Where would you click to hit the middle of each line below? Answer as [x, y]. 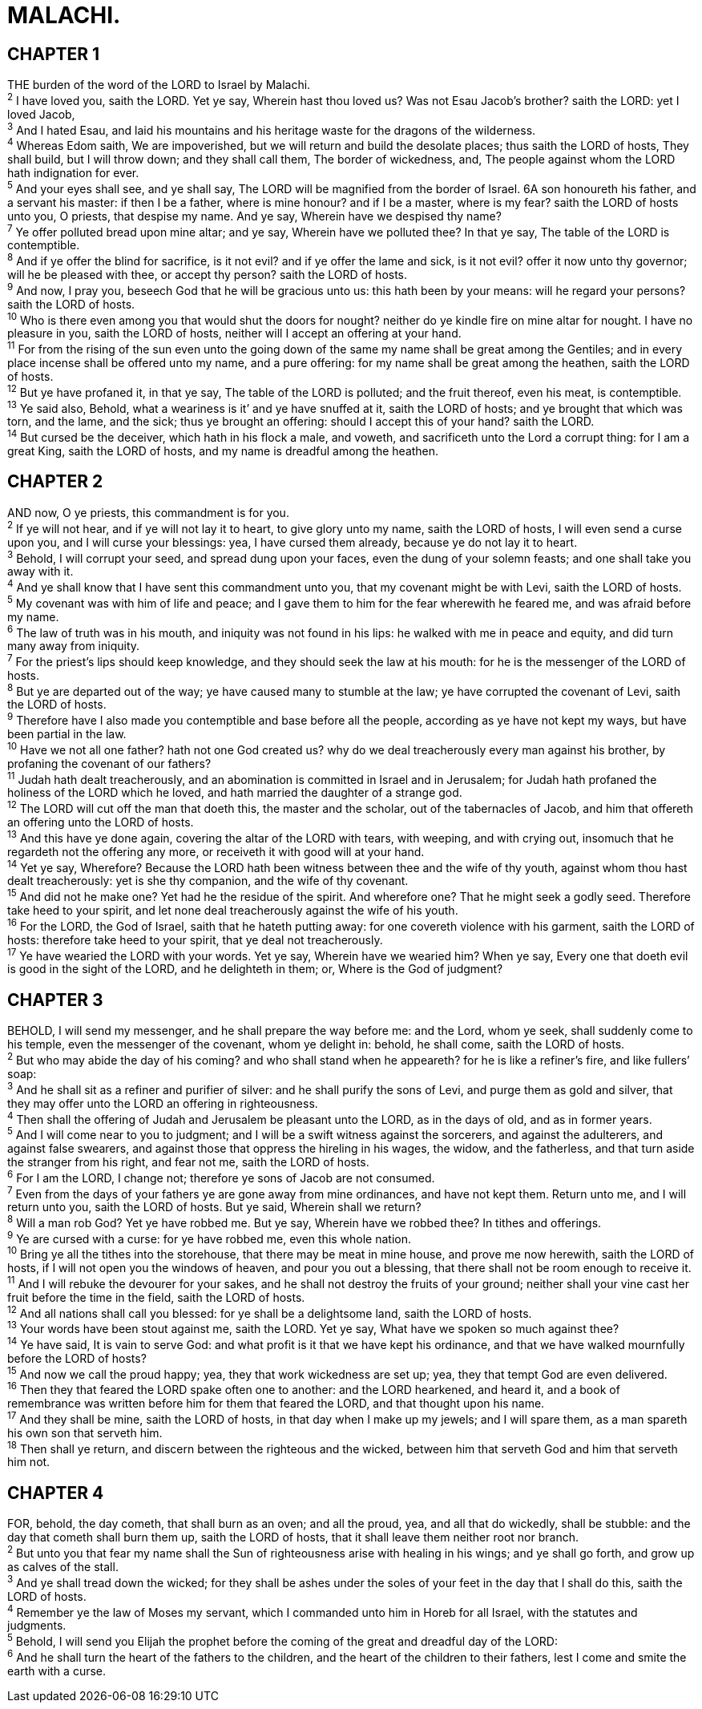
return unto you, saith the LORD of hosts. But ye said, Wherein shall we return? [214, 1207]
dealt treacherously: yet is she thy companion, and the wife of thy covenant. [208, 881]
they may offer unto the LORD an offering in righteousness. [163, 1103]
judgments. [37, 1626]
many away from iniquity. [74, 646]
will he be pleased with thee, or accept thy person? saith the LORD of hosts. [208, 275]
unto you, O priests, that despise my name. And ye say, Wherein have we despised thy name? [254, 216]
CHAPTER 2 [55, 482]
